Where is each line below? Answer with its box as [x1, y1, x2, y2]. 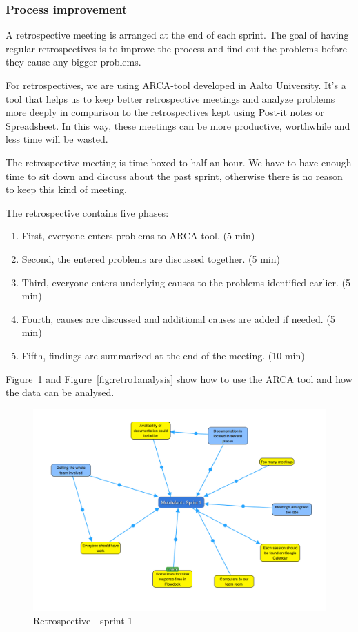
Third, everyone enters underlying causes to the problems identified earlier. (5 [21, 275, 350, 289]
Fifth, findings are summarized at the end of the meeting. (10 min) [21, 348, 305, 362]
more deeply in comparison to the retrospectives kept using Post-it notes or [6, 105, 324, 119]
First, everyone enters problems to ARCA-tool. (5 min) [21, 228, 255, 243]
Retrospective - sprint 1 [33, 613, 133, 628]
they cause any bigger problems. [6, 55, 141, 69]
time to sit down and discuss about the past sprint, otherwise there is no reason [6, 168, 343, 183]
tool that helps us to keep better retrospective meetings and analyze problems [6, 91, 335, 106]
